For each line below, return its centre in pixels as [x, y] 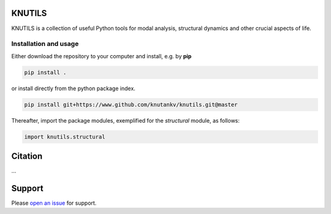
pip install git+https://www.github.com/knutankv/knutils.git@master [131, 105]
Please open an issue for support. [54, 203]
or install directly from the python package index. [74, 88]
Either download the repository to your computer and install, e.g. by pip [101, 56]
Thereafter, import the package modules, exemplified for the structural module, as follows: [126, 120]
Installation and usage [45, 44]
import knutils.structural [65, 137]
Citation [27, 156]
